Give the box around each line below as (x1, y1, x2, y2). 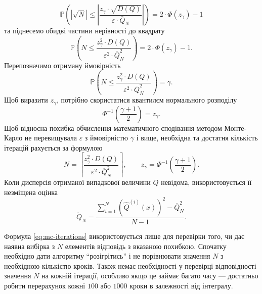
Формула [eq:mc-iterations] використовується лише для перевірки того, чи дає (4, 230, 245, 241)
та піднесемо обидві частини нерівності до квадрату (4, 25, 165, 35)
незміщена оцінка (4, 186, 58, 197)
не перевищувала (24, 132, 77, 143)
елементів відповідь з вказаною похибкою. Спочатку (65, 240, 227, 251)
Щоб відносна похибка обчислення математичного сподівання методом (4, 122, 222, 133)
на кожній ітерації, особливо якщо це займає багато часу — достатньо (41, 270, 258, 281)
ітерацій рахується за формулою (4, 142, 103, 153)
